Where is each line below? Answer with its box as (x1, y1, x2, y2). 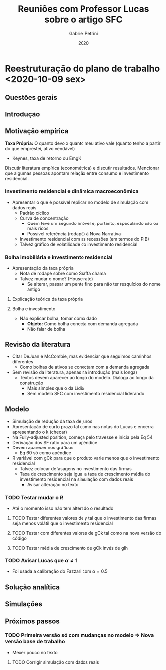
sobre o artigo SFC (44, 14, 123, 25)
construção (19, 380, 44, 386)
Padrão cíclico (19, 210, 49, 216)
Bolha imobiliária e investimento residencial (5, 254, 113, 261)
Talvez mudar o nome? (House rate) (19, 276, 93, 282)
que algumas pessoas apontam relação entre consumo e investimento (5, 170, 149, 176)
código (12, 535, 27, 541)
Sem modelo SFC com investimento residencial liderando (27, 390, 145, 396)
